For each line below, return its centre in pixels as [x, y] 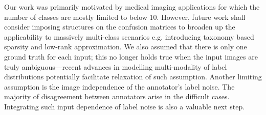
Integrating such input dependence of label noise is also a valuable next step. [125, 106]
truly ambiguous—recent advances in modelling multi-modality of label [116, 66]
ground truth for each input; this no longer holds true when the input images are [131, 56]
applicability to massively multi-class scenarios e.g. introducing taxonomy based [129, 36]
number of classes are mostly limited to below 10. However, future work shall [125, 17]
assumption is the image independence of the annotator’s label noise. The [119, 86]
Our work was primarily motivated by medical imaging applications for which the [132, 7]
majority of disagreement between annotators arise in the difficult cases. [117, 96]
